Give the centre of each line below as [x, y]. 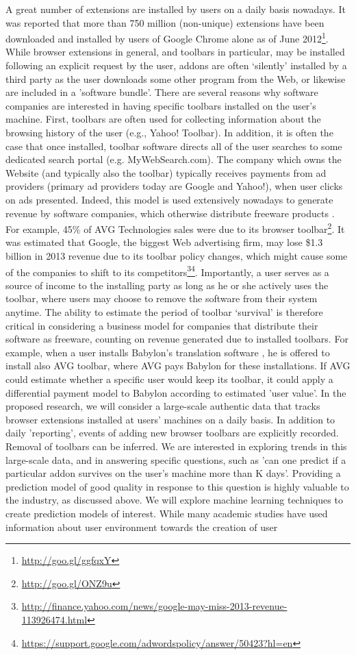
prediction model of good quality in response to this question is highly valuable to [177, 486]
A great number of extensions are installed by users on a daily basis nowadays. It [176, 9]
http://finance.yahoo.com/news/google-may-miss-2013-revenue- [154, 606]
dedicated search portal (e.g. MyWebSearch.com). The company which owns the [174, 159]
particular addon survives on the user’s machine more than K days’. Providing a [173, 473]
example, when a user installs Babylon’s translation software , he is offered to [168, 352]
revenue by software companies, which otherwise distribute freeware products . [170, 213]
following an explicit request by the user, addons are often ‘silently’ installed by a [176, 65]
